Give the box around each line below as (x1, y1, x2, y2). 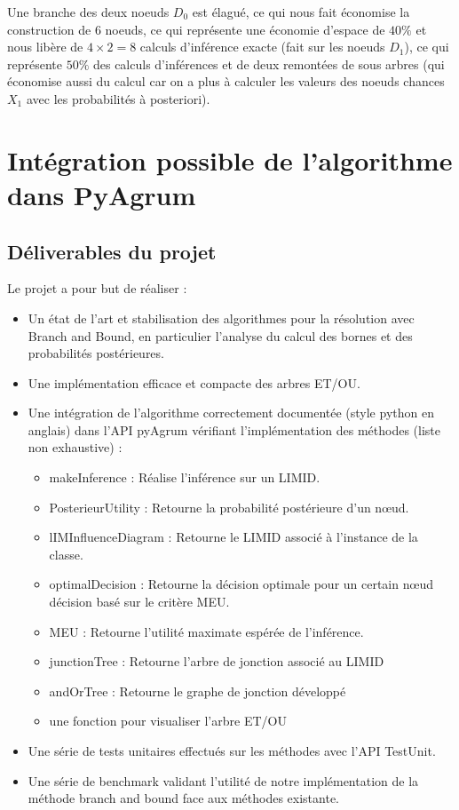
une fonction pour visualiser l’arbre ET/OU (49, 711, 287, 730)
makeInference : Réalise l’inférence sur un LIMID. (49, 468, 321, 487)
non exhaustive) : (28, 438, 123, 457)
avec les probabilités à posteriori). (26, 89, 210, 107)
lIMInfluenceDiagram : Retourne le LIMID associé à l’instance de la (49, 528, 418, 546)
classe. (49, 544, 83, 563)
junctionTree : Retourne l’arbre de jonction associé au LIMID (49, 652, 384, 671)
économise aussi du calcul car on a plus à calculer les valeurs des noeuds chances (7, 72, 445, 91)
